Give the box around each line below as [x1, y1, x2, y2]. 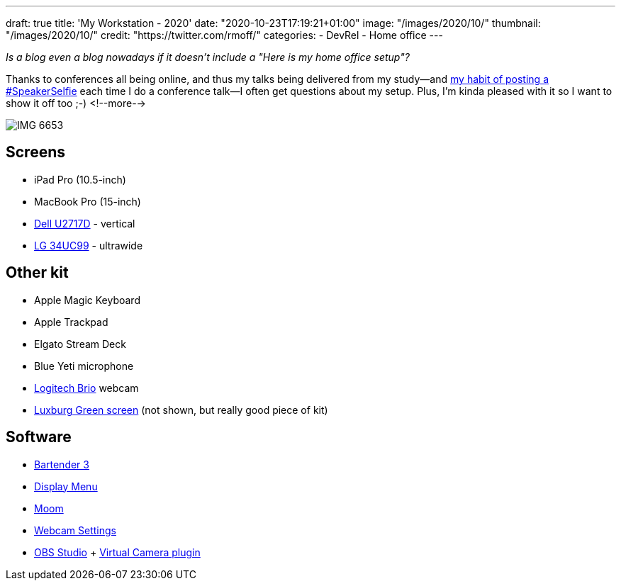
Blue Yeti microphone [34, 359, 134, 372]
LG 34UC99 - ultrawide [34, 239, 143, 252]
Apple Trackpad [34, 315, 108, 328]
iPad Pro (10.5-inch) [34, 173, 126, 186]
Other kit [6, 264, 69, 282]
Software [6, 428, 72, 446]
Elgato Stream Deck [34, 337, 126, 350]
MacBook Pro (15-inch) [34, 195, 141, 208]
